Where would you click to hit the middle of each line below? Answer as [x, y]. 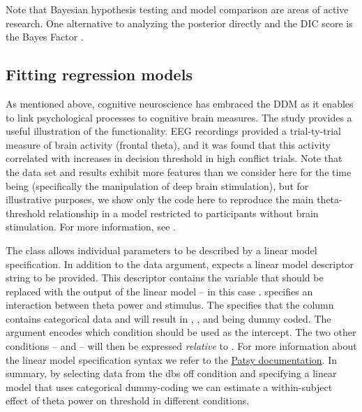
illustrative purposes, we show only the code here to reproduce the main [160, 199]
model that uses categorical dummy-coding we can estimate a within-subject [169, 387]
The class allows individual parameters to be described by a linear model [161, 250]
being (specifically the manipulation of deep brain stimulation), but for [157, 185]
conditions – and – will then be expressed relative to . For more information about [181, 346]
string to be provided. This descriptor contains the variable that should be [165, 278]
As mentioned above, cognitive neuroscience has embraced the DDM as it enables [180, 103]
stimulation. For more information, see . [91, 227]
